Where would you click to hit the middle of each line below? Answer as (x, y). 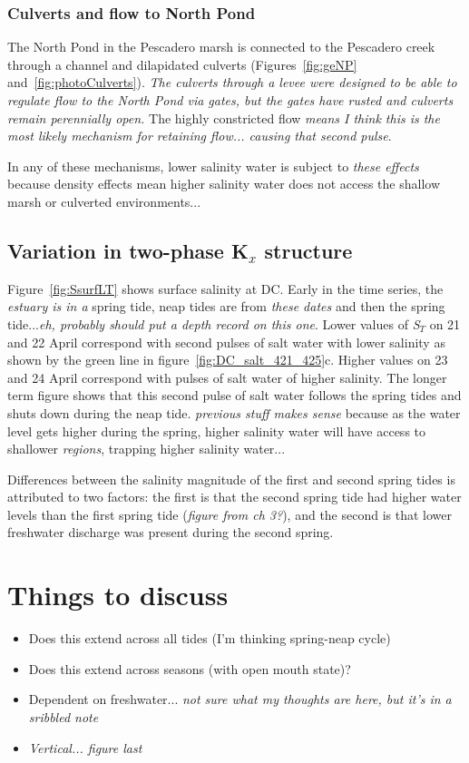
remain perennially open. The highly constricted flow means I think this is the (224, 117)
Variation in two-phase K (128, 250)
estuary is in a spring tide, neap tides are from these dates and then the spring (226, 306)
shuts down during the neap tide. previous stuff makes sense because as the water (234, 412)
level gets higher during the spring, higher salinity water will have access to (217, 430)
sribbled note (64, 716)
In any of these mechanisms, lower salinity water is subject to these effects (213, 166)
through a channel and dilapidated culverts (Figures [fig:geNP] (182, 64)
